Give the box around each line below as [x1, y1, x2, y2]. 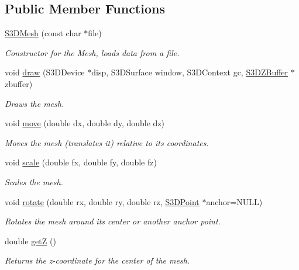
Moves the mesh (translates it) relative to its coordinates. [5, 136, 209, 148]
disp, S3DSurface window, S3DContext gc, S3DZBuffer [91, 66, 288, 78]
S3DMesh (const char [5, 27, 81, 39]
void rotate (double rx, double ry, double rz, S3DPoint [5, 195, 200, 207]
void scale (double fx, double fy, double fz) [5, 156, 157, 168]
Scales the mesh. [5, 175, 63, 188]
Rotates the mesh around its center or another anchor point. [5, 215, 221, 227]
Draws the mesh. [5, 97, 64, 109]
